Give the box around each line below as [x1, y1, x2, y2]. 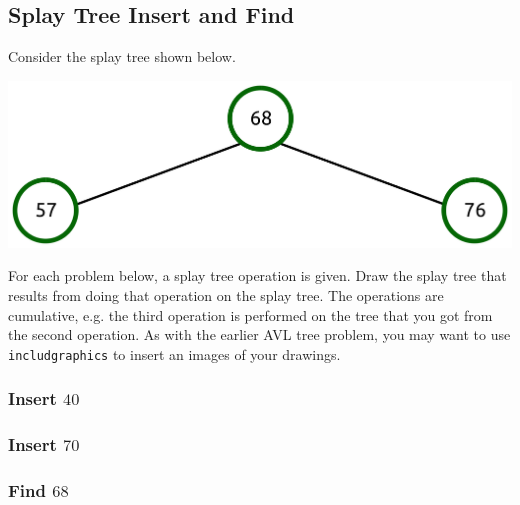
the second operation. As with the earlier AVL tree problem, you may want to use [8, 324, 511, 345]
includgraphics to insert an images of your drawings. [8, 343, 341, 364]
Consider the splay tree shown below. [8, 46, 236, 67]
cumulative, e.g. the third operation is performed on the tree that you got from [8, 304, 493, 325]
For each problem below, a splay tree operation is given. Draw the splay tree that [8, 265, 507, 286]
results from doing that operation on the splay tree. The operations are [8, 284, 444, 305]
